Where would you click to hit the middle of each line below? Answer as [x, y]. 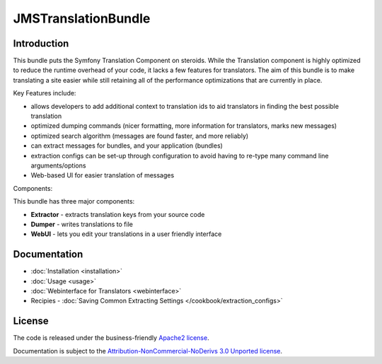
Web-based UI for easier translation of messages [103, 175]
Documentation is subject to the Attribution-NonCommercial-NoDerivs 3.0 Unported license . [148, 351]
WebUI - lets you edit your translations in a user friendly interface [126, 234]
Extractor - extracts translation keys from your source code [118, 214]
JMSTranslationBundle [82, 18]
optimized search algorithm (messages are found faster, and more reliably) [140, 136]
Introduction [41, 43]
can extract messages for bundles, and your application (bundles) [127, 146]
